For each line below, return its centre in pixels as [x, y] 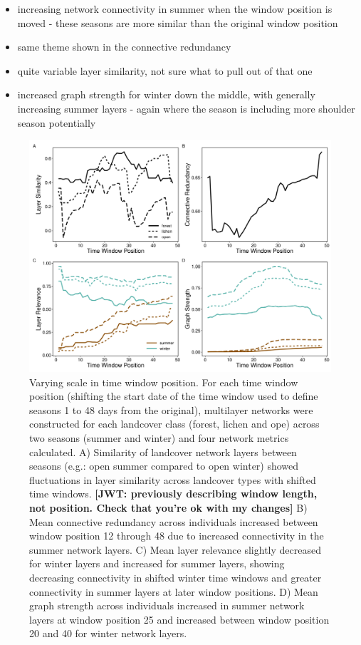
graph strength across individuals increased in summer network [167, 605]
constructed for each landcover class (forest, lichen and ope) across [174, 424]
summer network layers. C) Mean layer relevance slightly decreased [175, 549]
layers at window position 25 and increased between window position [179, 619]
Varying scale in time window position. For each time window [164, 382]
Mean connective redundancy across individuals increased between [174, 521]
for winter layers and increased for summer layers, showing [157, 563]
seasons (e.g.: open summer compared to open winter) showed [164, 466]
